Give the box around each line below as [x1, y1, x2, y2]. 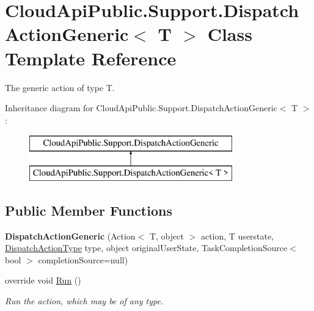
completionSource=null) [38, 253, 128, 266]
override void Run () [5, 274, 81, 287]
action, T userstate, [200, 229, 274, 242]
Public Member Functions [5, 200, 172, 219]
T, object [149, 229, 184, 242]
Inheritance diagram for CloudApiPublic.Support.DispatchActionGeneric [5, 101, 277, 114]
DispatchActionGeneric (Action [5, 229, 136, 242]
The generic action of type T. [5, 81, 115, 93]
